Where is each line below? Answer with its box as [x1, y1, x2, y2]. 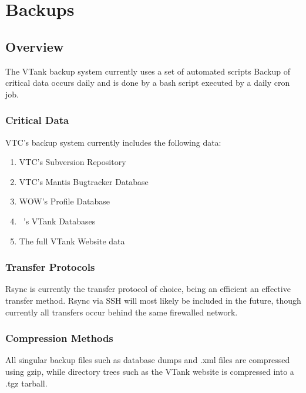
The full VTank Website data [19, 234, 125, 247]
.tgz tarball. [5, 377, 48, 389]
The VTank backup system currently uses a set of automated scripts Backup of [5, 65, 290, 77]
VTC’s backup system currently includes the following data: [5, 136, 221, 148]
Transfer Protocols [5, 260, 95, 274]
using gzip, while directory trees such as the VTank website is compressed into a [5, 365, 294, 377]
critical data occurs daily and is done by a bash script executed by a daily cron [5, 76, 290, 89]
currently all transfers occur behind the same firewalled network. [5, 305, 238, 318]
